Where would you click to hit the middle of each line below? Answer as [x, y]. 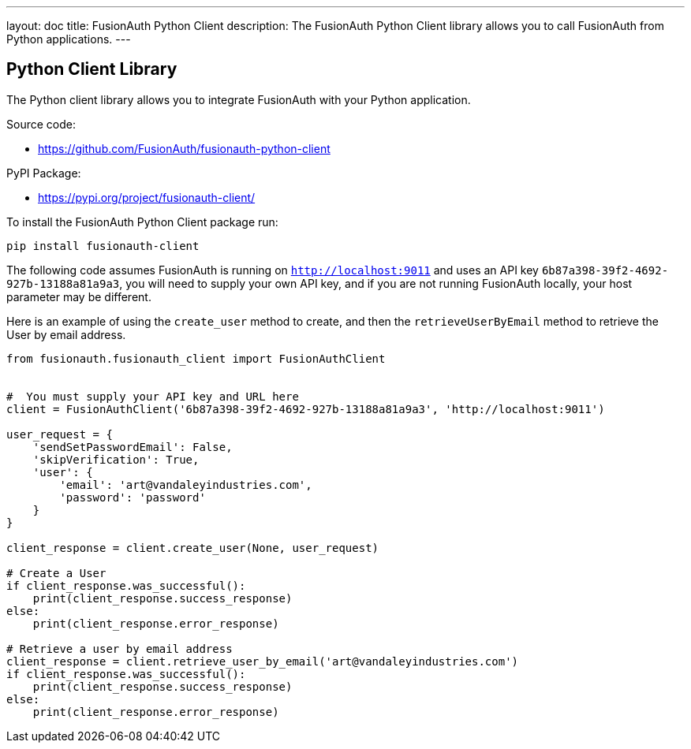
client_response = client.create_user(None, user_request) [193, 548]
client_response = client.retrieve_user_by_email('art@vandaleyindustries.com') [263, 661]
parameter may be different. [79, 296]
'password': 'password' [133, 497]
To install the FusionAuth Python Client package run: [142, 222]
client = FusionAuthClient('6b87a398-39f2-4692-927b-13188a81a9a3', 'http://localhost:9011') [306, 409]
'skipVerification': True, [116, 459]
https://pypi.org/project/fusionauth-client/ [147, 197]
